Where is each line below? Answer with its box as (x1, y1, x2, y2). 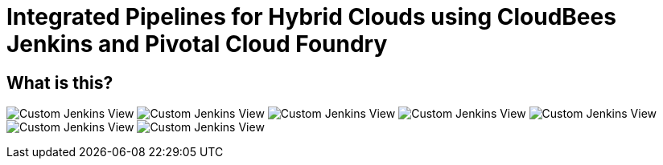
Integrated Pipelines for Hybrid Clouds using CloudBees (6, 3, 616, 30)
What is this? (6, 72, 113, 93)
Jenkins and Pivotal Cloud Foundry (6, 30, 388, 58)
